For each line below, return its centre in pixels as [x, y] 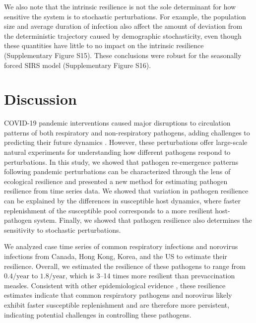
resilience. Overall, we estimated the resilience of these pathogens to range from [125, 266]
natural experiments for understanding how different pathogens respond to [117, 152]
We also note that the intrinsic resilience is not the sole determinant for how [120, 6]
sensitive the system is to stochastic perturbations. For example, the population [125, 16]
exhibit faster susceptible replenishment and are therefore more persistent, [117, 304]
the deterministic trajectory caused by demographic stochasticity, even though [123, 35]
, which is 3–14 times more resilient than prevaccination [150, 276]
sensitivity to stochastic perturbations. [63, 229]
